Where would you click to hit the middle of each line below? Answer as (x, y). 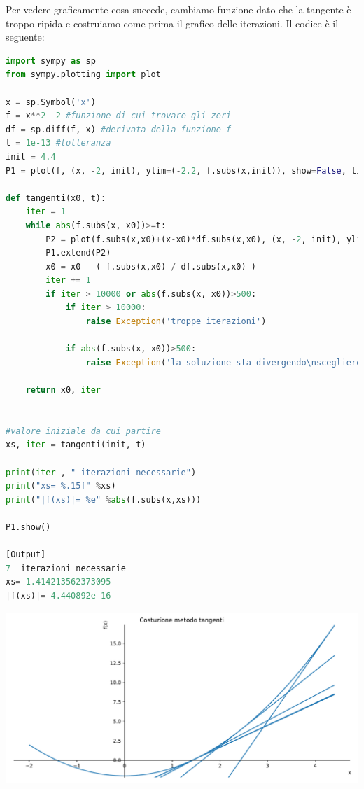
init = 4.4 (31, 156)
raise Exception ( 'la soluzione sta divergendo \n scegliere (224, 362)
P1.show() (28, 527)
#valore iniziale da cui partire (83, 431)
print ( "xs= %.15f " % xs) (61, 486)
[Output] (26, 555)
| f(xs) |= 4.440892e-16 (58, 595)
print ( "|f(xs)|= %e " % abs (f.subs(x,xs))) (104, 500)
